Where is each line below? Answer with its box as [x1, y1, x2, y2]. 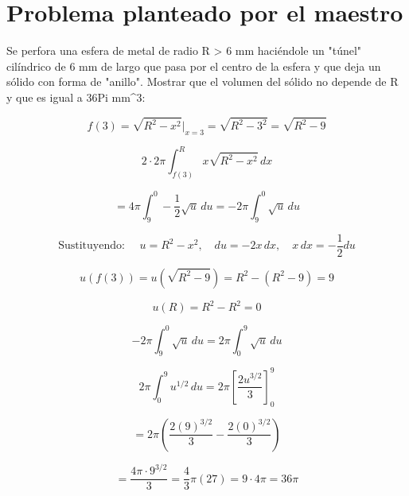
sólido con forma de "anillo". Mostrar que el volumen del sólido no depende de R [6, 73, 399, 90]
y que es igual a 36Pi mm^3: [6, 88, 146, 105]
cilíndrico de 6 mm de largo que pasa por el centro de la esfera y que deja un [6, 57, 381, 74]
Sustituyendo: [58, 240, 125, 252]
